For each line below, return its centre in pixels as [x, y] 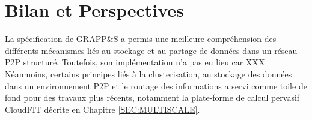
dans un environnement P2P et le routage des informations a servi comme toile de [156, 85]
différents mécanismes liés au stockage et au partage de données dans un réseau [151, 50]
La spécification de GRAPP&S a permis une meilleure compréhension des [141, 39]
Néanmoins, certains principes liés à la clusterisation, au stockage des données [148, 73]
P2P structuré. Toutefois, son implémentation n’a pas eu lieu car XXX [135, 62]
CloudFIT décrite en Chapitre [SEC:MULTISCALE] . [102, 109]
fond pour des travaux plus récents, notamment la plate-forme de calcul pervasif [152, 97]
